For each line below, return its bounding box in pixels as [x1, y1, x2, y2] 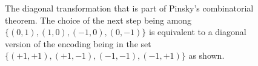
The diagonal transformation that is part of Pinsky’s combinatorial [5, 2, 254, 14]
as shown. [188, 49, 225, 62]
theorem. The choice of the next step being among [5, 13, 192, 26]
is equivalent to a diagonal [148, 25, 246, 38]
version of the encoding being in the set [5, 37, 151, 50]
